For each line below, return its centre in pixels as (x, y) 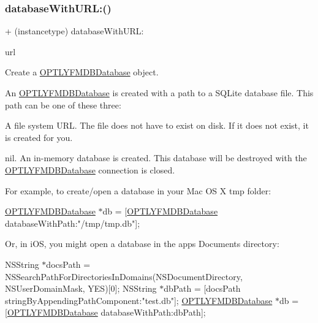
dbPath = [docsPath (202, 288)
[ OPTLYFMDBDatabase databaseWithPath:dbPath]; (105, 312)
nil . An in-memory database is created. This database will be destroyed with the (156, 158)
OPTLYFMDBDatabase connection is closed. (90, 169)
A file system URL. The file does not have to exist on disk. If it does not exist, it (157, 125)
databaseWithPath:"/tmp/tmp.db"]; (73, 223)
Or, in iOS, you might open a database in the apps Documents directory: (142, 244)
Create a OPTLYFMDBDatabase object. (82, 72)
